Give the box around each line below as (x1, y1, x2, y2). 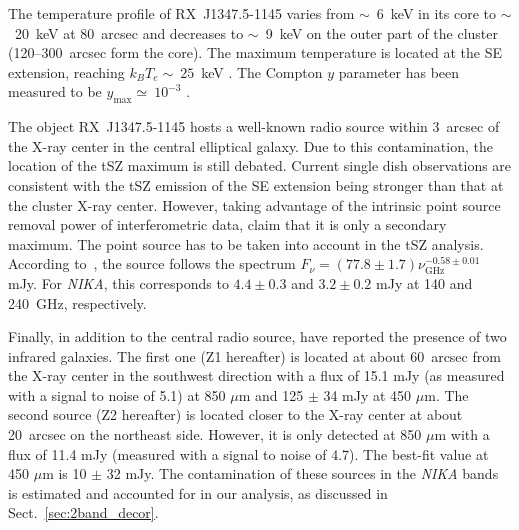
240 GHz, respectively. (8, 292, 147, 313)
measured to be (8, 81, 102, 102)
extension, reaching (8, 61, 125, 82)
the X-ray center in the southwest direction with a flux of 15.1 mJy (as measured (8, 365, 505, 386)
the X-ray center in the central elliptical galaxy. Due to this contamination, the (8, 135, 493, 156)
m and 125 (238, 384, 304, 405)
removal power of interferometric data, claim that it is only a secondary (8, 214, 447, 235)
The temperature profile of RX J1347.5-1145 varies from (8, 3, 355, 23)
